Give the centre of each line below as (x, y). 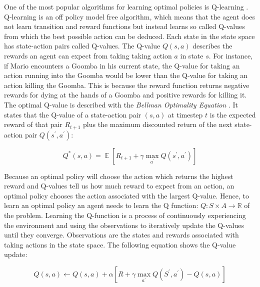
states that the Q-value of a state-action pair (73, 114)
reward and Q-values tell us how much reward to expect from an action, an (119, 186)
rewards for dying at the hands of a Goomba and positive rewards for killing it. (125, 95)
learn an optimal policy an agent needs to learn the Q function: (101, 205)
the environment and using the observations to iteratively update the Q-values (124, 225)
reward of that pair (33, 124)
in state (192, 55)
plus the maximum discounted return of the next (158, 124)
